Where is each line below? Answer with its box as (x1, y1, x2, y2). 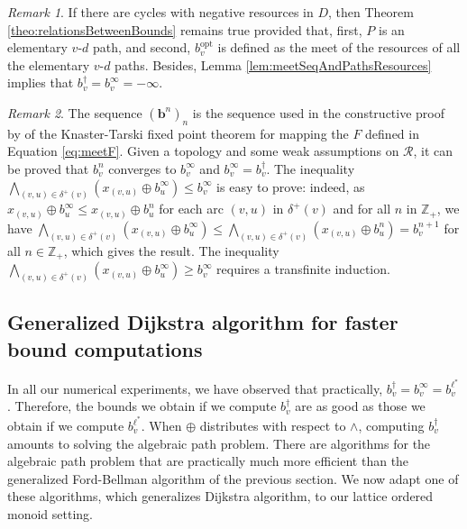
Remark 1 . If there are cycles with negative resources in (7, 3, 314, 21)
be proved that (7, 159, 89, 178)
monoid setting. (7, 504, 93, 523)
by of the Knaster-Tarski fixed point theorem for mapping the (7, 123, 349, 142)
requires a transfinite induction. (216, 260, 390, 278)
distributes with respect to (199, 416, 346, 434)
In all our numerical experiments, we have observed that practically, (7, 379, 383, 397)
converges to (108, 159, 177, 178)
